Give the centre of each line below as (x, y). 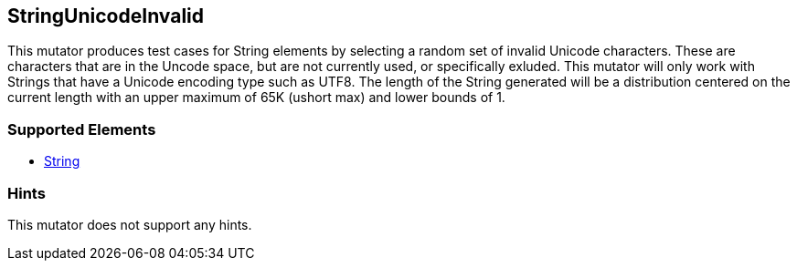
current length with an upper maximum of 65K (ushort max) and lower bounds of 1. (256, 98)
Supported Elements (82, 129)
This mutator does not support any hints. (130, 224)
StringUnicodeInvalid (106, 16)
